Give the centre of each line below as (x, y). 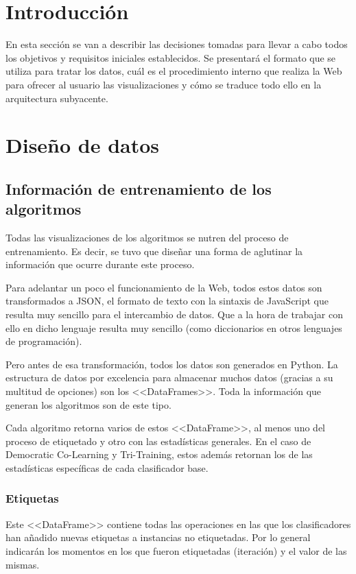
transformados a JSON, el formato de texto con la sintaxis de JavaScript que (167, 301)
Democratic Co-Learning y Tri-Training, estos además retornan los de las (159, 454)
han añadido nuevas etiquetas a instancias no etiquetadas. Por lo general (158, 537)
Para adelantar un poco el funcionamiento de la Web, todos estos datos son (164, 287)
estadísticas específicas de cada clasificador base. (107, 467)
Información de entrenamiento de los (139, 188)
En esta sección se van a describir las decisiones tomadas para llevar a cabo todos (177, 44)
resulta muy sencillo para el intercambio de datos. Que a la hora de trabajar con (175, 314)
